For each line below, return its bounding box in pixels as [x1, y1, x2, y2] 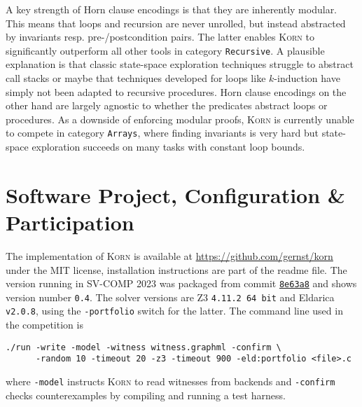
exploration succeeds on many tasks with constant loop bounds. [32, 139, 305, 154]
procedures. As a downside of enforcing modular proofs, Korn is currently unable [6, 111, 354, 126]
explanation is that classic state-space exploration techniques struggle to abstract [6, 57, 354, 71]
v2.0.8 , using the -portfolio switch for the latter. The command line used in [6, 303, 343, 318]
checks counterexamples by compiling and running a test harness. [6, 387, 286, 402]
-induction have [274, 71, 340, 85]
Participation [6, 208, 134, 237]
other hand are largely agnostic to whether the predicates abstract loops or [6, 98, 328, 113]
